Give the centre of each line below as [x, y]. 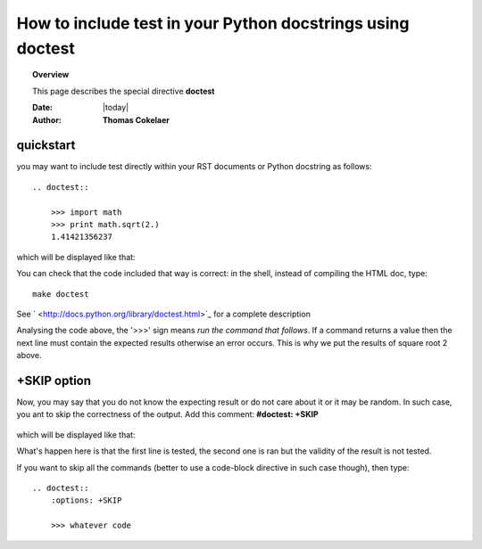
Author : [47, 119]
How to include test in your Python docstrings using [213, 23]
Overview [51, 75]
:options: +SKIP [86, 500]
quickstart [46, 146]
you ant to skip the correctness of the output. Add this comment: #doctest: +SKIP [167, 414]
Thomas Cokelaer [136, 119]
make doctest [61, 294]
